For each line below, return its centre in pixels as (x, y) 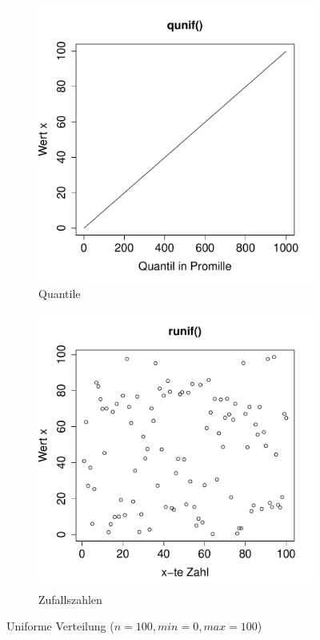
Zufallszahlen (70, 599)
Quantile (60, 293)
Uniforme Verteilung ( (60, 626)
